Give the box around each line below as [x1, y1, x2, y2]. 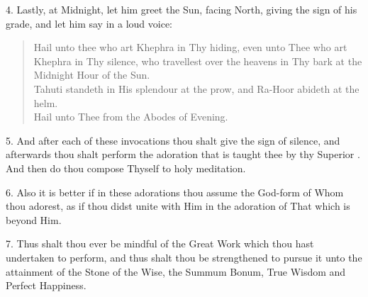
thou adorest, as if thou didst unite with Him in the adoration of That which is [6, 198, 350, 213]
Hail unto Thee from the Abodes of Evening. [33, 109, 228, 124]
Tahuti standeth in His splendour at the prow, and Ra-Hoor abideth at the [33, 81, 359, 96]
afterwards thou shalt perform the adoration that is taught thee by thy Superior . [6, 147, 360, 162]
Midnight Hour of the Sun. [33, 67, 150, 82]
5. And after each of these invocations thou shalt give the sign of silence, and [6, 133, 340, 147]
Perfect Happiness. [6, 278, 87, 293]
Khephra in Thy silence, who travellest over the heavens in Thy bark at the [33, 53, 362, 68]
